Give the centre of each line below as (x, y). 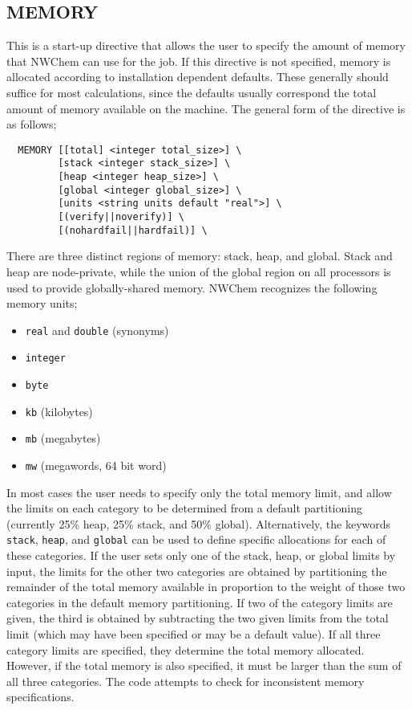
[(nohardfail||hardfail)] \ (133, 230)
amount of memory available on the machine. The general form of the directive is (206, 108)
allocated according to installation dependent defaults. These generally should (198, 77)
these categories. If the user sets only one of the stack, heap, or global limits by (201, 555)
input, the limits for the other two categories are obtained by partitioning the (197, 571)
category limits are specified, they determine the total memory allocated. (186, 649)
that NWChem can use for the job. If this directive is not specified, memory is (199, 61)
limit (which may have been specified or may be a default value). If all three (194, 634)
